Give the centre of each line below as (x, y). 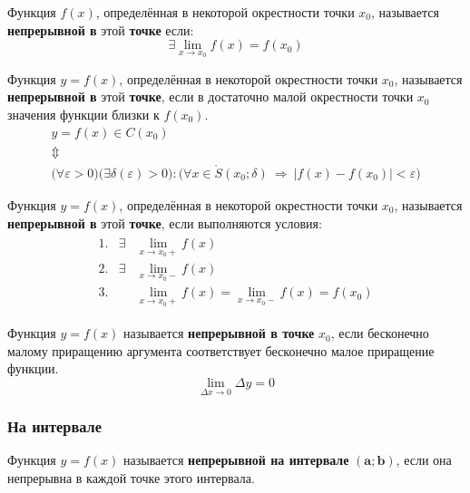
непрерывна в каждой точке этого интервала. (131, 477)
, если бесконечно (380, 333)
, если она (424, 460)
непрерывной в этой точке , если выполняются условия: (165, 222)
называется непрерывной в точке (219, 333)
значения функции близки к (83, 114)
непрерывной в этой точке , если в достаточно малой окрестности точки (211, 97)
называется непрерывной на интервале (236, 460)
